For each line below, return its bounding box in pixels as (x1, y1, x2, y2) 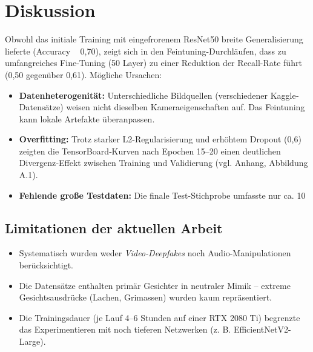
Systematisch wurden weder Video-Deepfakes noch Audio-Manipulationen (19, 247, 291, 259)
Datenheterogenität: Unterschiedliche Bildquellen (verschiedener (19, 88, 268, 101)
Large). (19, 335, 46, 348)
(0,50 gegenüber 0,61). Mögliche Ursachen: (5, 68, 162, 81)
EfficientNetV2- (233, 323, 291, 336)
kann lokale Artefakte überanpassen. (19, 112, 155, 125)
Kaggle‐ (270, 88, 299, 101)
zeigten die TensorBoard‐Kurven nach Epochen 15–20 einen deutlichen (19, 144, 281, 157)
